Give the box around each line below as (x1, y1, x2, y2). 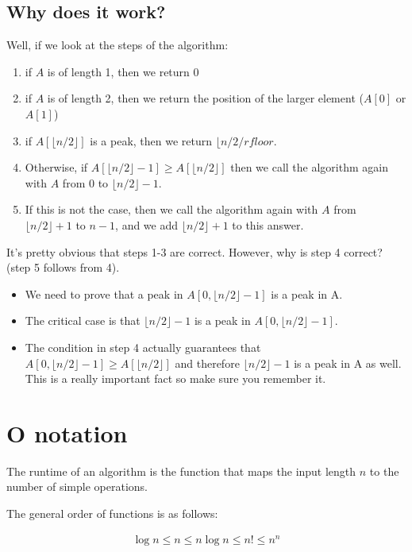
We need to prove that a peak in (25, 285, 183, 302)
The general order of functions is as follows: (6, 505, 218, 522)
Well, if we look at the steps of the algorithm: (6, 37, 229, 53)
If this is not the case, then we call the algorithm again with (25, 201, 318, 218)
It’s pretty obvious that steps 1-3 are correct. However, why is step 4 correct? (6, 243, 383, 260)
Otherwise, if (25, 159, 88, 176)
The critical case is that (25, 312, 141, 329)
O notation (6, 416, 128, 449)
